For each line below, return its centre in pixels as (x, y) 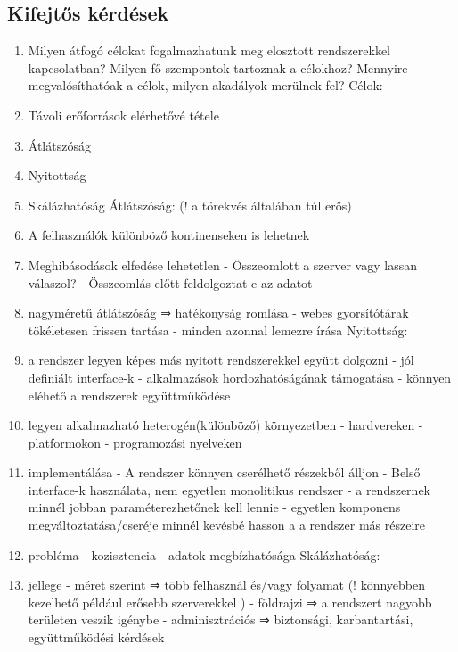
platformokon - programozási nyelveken (135, 442)
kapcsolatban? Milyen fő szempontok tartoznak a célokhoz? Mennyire (218, 67)
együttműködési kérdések (96, 637)
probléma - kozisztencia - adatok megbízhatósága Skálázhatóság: (204, 554)
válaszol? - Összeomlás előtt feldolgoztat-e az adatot (170, 282)
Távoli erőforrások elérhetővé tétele (123, 115)
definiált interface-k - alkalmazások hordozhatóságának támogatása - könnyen (240, 377)
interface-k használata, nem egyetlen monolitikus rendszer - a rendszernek (229, 489)
